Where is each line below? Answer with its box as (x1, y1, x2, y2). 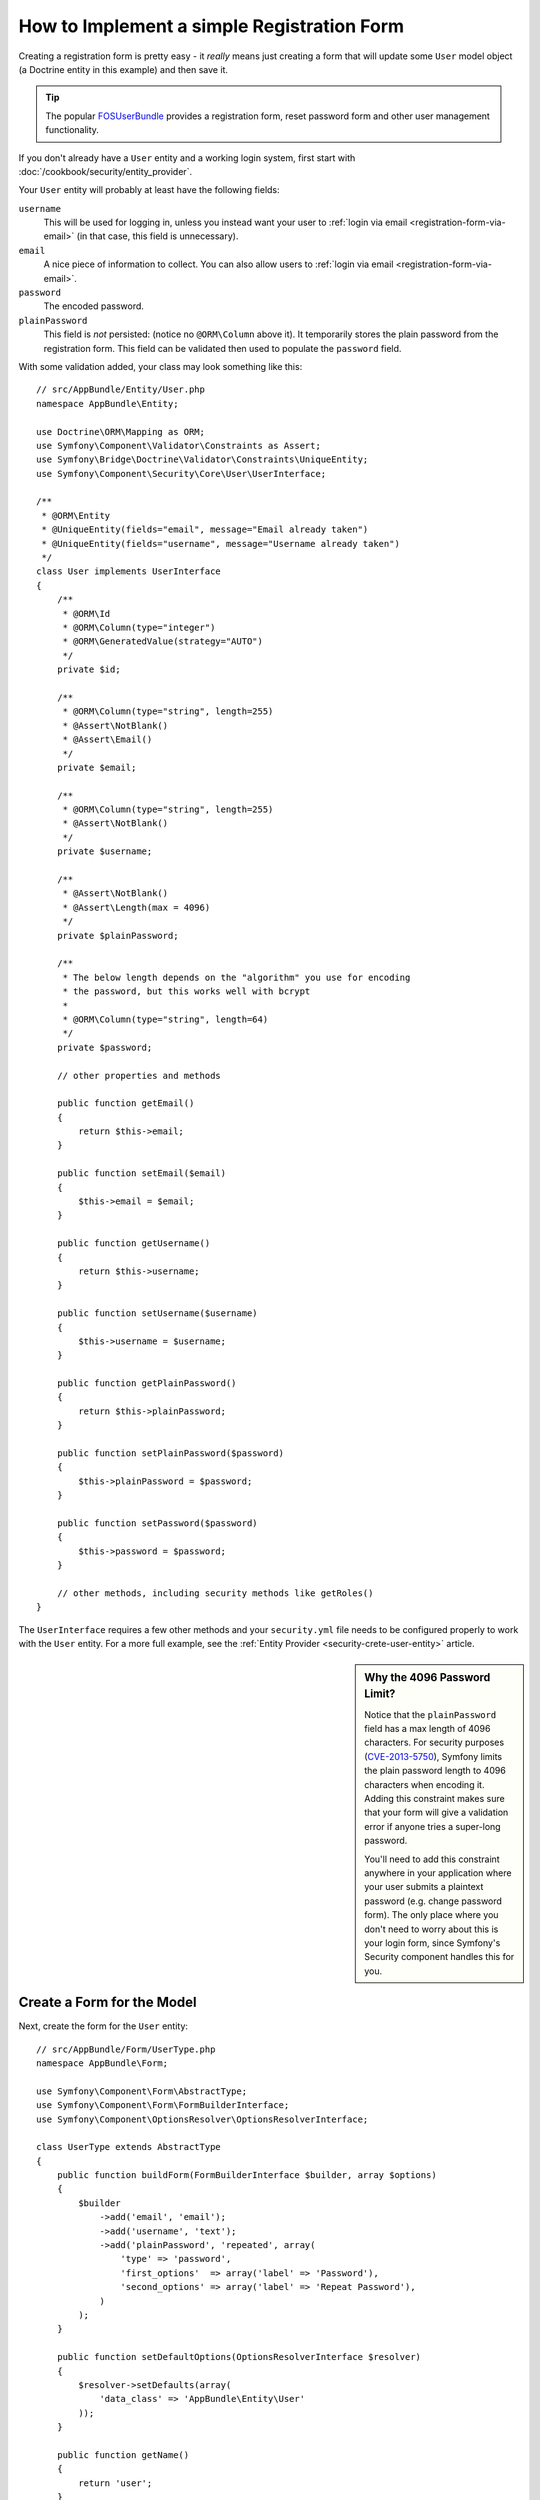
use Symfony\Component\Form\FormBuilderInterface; (36, 2100, 290, 2111)
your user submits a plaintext (364, 1881, 484, 1893)
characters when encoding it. (364, 1778, 485, 1790)
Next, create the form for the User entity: (18, 2020, 189, 2032)
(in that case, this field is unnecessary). (76, 230, 239, 242)
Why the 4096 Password (364, 1670, 491, 1684)
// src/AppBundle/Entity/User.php (36, 384, 205, 395)
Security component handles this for (364, 1951, 515, 1963)
